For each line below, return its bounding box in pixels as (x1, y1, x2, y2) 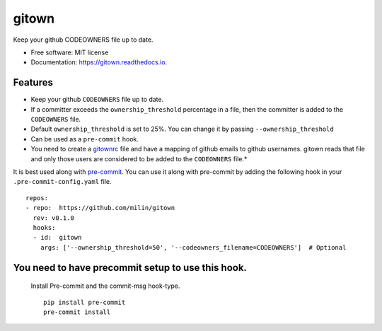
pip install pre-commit (43, 298, 126, 306)
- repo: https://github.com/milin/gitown (25, 204, 175, 212)
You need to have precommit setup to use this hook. (13, 262, 248, 274)
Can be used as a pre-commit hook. (30, 134, 139, 143)
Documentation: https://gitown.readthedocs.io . (30, 58, 168, 66)
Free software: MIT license (30, 48, 109, 57)
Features (13, 76, 53, 88)
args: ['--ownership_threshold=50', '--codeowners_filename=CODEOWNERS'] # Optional (40, 243, 347, 251)
